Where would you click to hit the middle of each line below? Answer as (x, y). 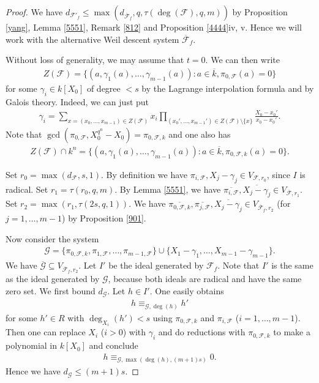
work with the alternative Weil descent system (92, 39)
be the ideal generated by (156, 265)
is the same (292, 265)
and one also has (200, 134)
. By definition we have (144, 174)
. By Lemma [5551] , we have (168, 189)
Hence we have (33, 371)
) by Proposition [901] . (104, 218)
